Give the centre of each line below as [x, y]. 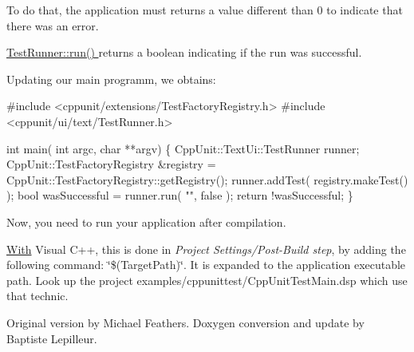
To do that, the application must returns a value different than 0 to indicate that [205, 10]
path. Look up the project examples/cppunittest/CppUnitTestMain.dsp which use [207, 280]
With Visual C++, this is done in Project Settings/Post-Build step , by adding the [206, 249]
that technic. [37, 296]
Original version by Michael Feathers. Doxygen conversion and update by [185, 322]
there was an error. [53, 25]
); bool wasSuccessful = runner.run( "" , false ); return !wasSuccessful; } [180, 195]
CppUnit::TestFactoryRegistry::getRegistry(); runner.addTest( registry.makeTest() [207, 179]
